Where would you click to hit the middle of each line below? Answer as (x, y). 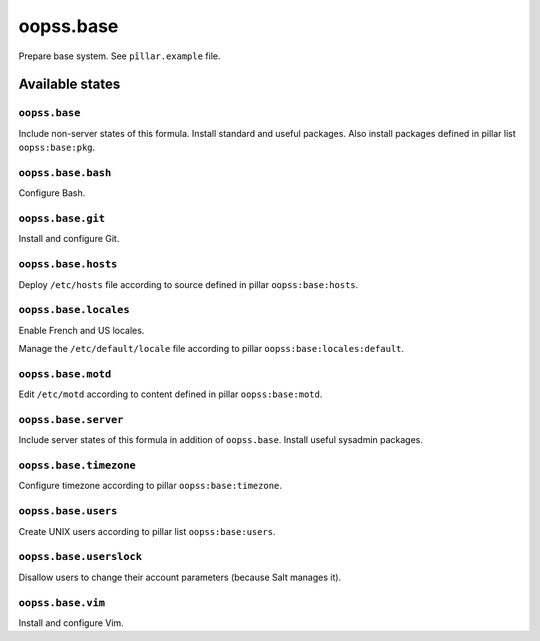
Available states (69, 84)
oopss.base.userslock (80, 557)
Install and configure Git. (69, 239)
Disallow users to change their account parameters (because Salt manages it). (180, 577)
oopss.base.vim (61, 602)
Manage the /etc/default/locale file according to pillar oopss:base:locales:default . (211, 349)
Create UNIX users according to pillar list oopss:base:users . (147, 531)
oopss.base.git (61, 218)
